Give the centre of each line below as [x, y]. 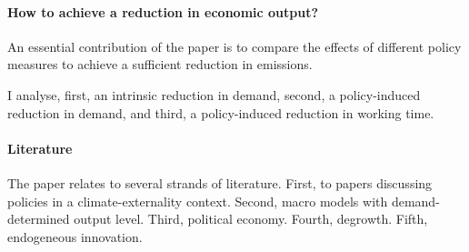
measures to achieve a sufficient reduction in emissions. [160, 64]
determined [39, 219]
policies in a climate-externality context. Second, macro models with [198, 201]
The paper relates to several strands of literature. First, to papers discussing [220, 182]
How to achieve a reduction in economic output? [163, 11]
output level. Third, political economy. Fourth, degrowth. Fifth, [251, 219]
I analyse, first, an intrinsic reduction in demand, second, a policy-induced [214, 94]
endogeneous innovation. [75, 236]
